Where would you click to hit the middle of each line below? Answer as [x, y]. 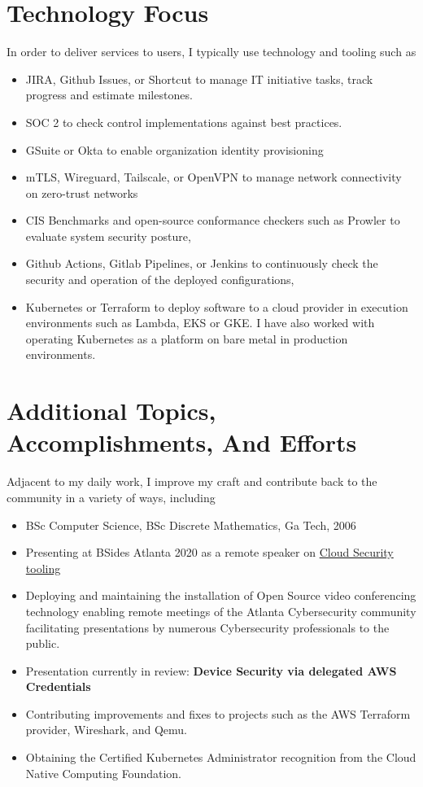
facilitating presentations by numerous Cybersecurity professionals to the [207, 627]
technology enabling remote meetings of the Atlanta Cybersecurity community [221, 611]
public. [43, 643]
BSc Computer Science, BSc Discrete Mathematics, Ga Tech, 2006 [191, 525]
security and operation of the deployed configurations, [160, 280]
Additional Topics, [111, 411]
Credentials [58, 686]
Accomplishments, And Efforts [182, 442]
